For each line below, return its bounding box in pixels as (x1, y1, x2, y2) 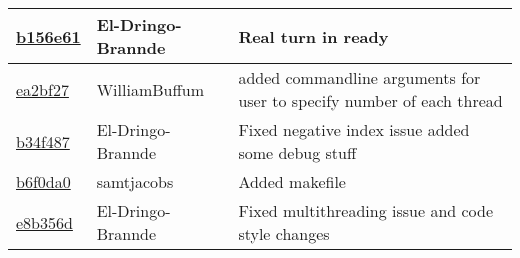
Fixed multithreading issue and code (238, 199, 494, 222)
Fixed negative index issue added (238, 118, 470, 141)
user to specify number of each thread (238, 89, 503, 112)
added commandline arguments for (238, 66, 481, 89)
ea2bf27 (16, 77, 69, 101)
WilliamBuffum (96, 77, 205, 101)
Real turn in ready (238, 24, 389, 48)
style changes (238, 222, 330, 245)
